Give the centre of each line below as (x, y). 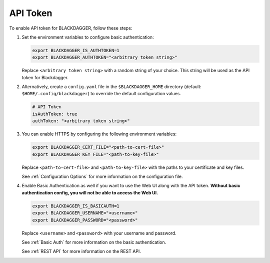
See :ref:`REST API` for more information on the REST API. (81, 251)
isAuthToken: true (55, 114)
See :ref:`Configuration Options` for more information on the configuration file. (102, 176)
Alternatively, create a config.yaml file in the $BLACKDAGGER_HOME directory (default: (112, 87)
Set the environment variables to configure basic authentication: (88, 37)
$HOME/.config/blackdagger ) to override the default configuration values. (101, 94)
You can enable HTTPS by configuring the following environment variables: (99, 134)
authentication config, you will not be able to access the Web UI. (90, 192)
